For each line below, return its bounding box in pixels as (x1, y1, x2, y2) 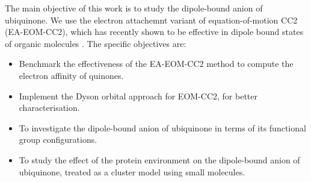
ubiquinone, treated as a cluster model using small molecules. (19, 165, 245, 178)
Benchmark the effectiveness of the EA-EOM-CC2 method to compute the (19, 57, 294, 70)
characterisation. (19, 101, 80, 114)
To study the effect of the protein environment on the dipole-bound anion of (19, 153, 300, 166)
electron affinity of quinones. (19, 69, 124, 81)
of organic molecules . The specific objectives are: (5, 37, 186, 49)
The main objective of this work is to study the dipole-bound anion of (5, 2, 263, 14)
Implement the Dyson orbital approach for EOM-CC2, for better (19, 89, 257, 102)
